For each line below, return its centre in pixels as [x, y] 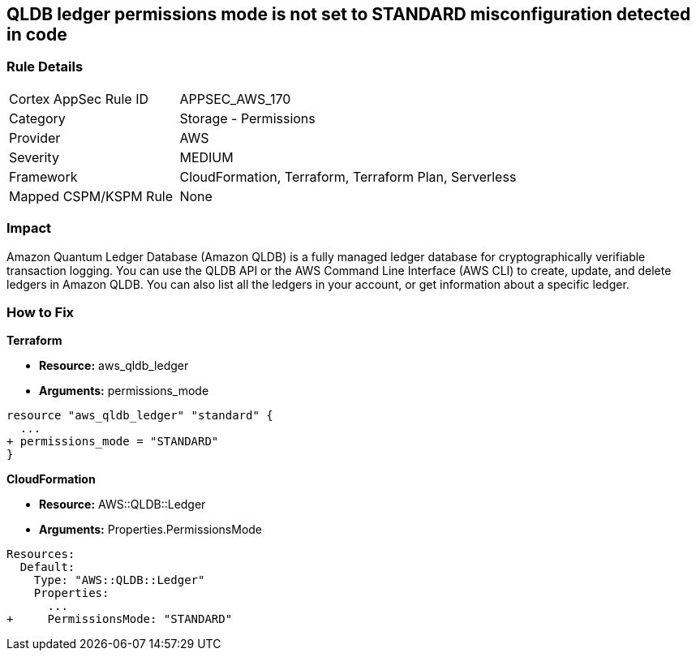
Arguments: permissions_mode [124, 391]
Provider [35, 137]
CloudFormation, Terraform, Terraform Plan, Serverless [348, 176]
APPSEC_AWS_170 [235, 99]
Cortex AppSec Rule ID [79, 99]
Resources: [41, 554]
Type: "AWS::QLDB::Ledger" [119, 580]
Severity [34, 157]
